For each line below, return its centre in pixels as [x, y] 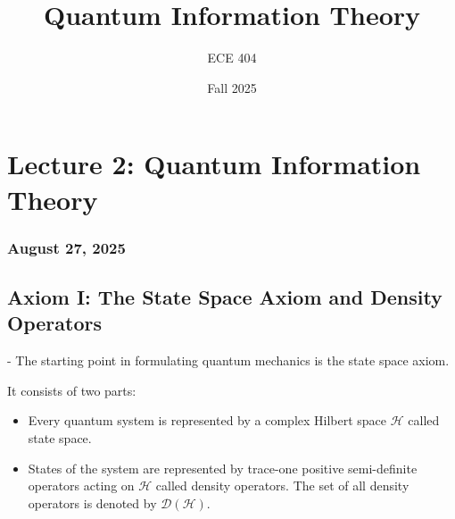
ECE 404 [232, 58]
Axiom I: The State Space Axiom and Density [225, 296]
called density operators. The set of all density [282, 486]
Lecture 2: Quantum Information [214, 164]
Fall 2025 [232, 87]
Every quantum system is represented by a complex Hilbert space [207, 420]
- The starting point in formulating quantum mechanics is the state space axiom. [228, 360]
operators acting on [81, 486]
